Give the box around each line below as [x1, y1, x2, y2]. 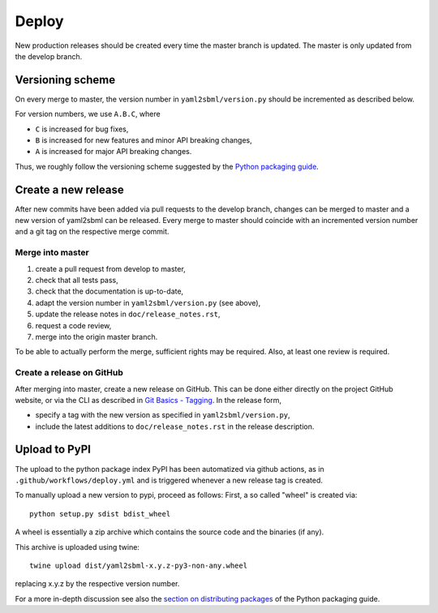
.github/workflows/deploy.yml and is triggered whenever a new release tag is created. [15, 475, 324, 485]
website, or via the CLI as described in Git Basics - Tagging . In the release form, [15, 395, 281, 405]
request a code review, [35, 320, 112, 330]
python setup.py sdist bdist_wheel [29, 509, 171, 518]
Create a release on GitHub [15, 367, 123, 379]
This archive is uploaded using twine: [15, 542, 140, 551]
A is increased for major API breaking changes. [35, 147, 192, 156]
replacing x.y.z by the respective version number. [15, 579, 180, 589]
